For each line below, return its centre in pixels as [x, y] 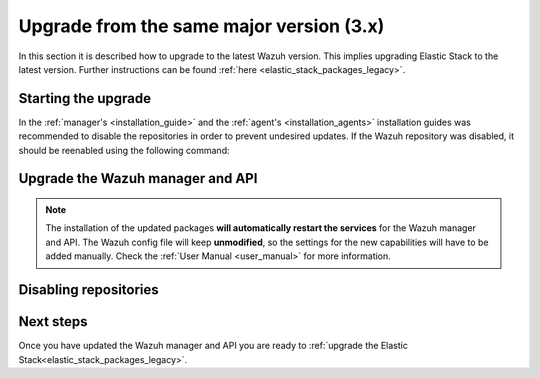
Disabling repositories [88, 290]
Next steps [53, 321]
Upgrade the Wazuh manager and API [138, 178]
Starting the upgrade [85, 98]
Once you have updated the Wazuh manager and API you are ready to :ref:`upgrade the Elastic [213, 346]
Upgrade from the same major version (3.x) [201, 26]
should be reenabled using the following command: [124, 150]
